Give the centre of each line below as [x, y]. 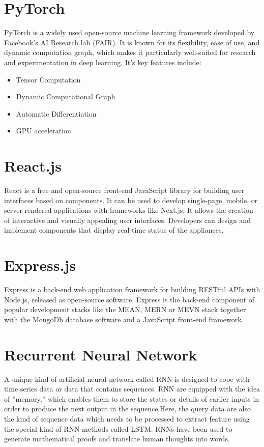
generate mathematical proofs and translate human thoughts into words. [117, 439]
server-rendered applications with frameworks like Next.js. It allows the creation [129, 210]
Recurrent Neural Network [101, 354]
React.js [33, 166]
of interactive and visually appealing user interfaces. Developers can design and [127, 220]
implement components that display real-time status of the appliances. [114, 230]
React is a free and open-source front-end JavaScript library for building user [124, 190]
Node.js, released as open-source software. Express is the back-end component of [129, 299]
